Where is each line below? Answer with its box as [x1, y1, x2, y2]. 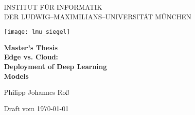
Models [4, 71, 29, 81]
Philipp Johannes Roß [4, 87, 70, 97]
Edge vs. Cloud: [4, 52, 58, 62]
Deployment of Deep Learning [4, 61, 107, 72]
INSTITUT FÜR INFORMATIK [4, 2, 103, 12]
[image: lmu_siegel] [4, 29, 71, 36]
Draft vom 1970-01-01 [4, 103, 69, 113]
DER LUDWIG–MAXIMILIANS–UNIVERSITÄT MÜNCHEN [4, 11, 192, 21]
